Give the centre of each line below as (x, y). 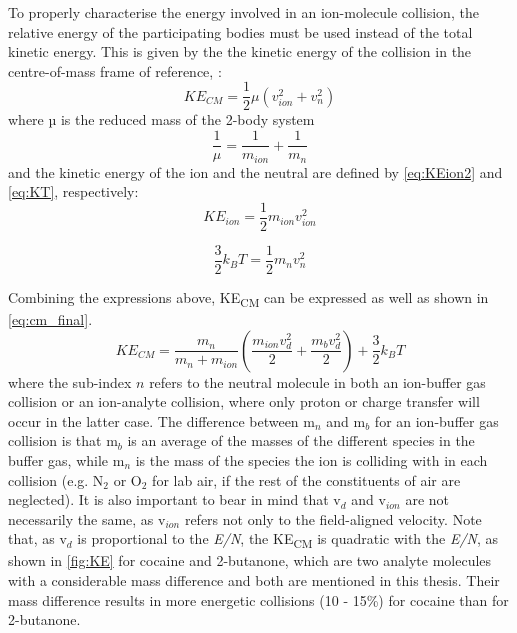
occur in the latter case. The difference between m (161, 420)
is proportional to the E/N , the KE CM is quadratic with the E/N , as (288, 540)
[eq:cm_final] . (50, 318)
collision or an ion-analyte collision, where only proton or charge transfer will (244, 401)
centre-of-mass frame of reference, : (115, 70)
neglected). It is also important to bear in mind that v (174, 499)
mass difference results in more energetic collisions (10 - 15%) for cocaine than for (258, 599)
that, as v (37, 538)
